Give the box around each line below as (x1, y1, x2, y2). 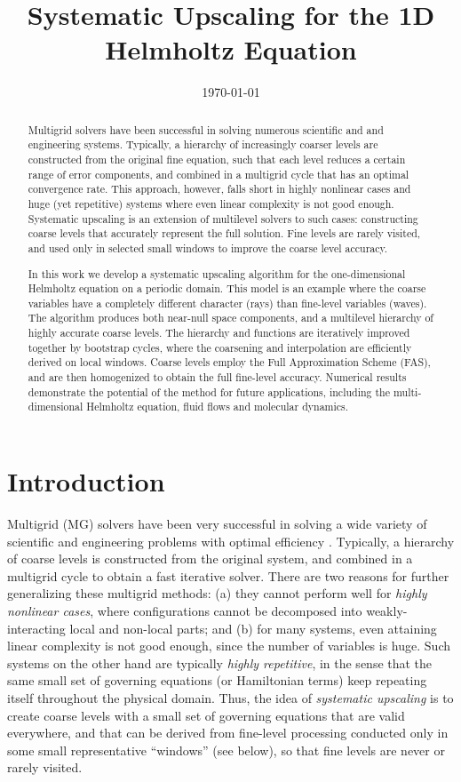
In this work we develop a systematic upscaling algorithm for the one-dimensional (28, 266, 406, 281)
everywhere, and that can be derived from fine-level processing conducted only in (7, 723, 449, 742)
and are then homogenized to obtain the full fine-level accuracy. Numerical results (28, 370, 407, 385)
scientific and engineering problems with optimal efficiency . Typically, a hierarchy (7, 531, 455, 550)
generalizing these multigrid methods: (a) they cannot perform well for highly (7, 584, 427, 602)
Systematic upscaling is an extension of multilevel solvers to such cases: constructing (28, 211, 418, 226)
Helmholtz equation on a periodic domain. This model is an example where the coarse (28, 281, 426, 296)
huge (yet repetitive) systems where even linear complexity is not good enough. (28, 195, 394, 211)
